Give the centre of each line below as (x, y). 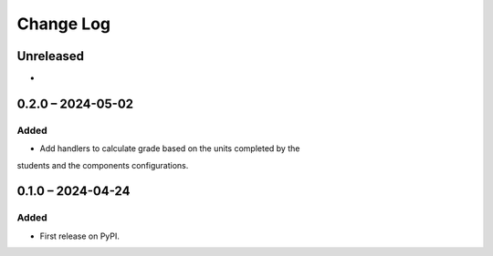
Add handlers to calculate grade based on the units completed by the (170, 148)
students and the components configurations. (103, 165)
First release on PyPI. (80, 236)
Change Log (64, 24)
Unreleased (51, 56)
